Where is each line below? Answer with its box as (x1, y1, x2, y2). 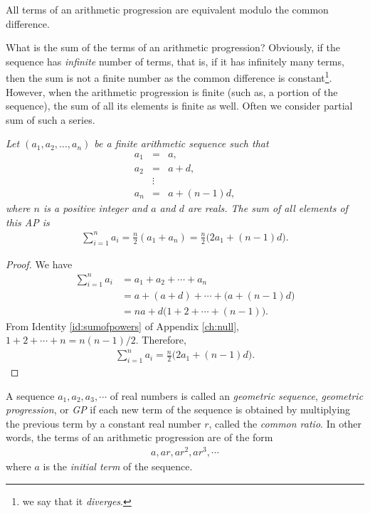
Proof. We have (6, 256, 73, 271)
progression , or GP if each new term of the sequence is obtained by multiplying (6, 402, 351, 417)
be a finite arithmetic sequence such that (94, 136, 269, 151)
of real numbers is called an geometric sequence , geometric (110, 388, 364, 403)
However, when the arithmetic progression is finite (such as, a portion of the (6, 84, 338, 99)
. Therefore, (135, 332, 186, 347)
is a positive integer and (43, 201, 148, 216)
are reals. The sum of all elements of (188, 201, 348, 216)
